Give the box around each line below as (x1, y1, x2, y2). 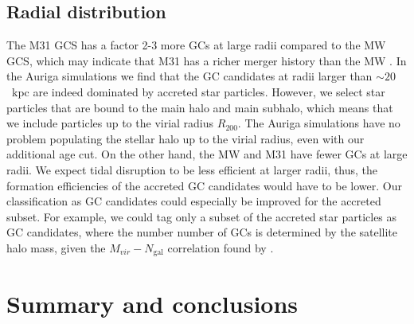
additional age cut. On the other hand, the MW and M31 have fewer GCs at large (6, 146, 408, 162)
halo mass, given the (6, 239, 106, 256)
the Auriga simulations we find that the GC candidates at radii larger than (6, 68, 373, 84)
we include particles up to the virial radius (6, 115, 214, 131)
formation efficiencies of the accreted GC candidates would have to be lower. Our (6, 177, 402, 193)
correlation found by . (167, 239, 274, 256)
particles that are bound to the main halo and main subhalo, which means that (6, 99, 393, 115)
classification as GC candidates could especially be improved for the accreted (6, 193, 381, 209)
